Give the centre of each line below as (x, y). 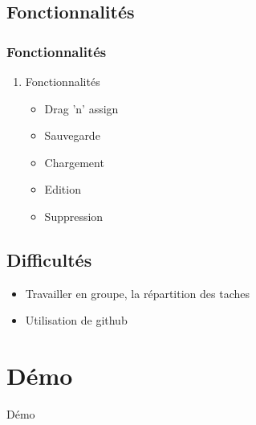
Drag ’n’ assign (81, 108)
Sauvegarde (72, 135)
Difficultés (49, 259)
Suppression (74, 216)
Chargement (74, 162)
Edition (63, 189)
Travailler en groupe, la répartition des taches (137, 293)
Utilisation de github (76, 320)
